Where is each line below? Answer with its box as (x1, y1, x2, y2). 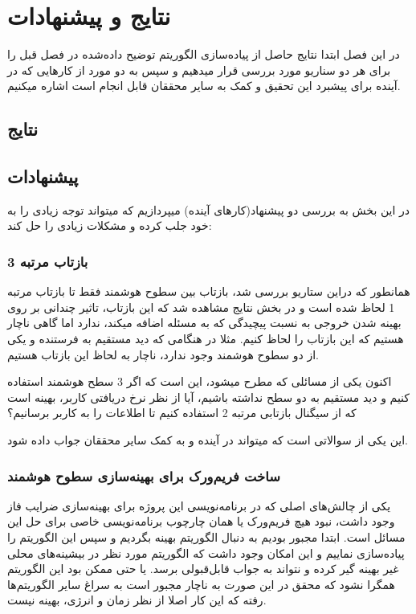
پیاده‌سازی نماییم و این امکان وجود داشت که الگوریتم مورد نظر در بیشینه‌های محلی (7, 544, 405, 561)
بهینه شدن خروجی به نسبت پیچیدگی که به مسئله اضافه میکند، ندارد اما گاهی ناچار (7, 314, 402, 331)
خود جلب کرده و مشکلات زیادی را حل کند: (7, 217, 212, 234)
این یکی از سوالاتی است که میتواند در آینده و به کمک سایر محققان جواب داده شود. (7, 432, 408, 448)
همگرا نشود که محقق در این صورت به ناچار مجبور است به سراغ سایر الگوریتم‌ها (7, 575, 395, 592)
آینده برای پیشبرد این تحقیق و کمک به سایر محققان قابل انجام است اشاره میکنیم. (7, 77, 401, 94)
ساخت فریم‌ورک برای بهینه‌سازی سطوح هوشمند (7, 465, 280, 485)
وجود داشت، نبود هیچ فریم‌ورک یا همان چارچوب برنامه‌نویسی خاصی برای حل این (7, 513, 395, 530)
